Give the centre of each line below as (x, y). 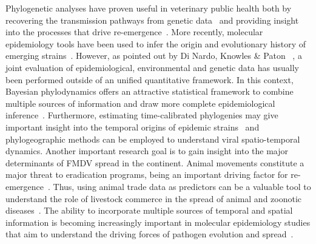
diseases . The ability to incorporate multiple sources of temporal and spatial (149, 210)
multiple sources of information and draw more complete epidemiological (140, 103)
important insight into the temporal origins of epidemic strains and (133, 127)
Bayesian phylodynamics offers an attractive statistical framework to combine (150, 91)
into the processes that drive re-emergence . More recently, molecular (134, 32)
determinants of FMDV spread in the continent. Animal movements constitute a (155, 162)
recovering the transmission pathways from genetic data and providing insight (152, 20)
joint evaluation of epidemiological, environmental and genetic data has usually (153, 67)
